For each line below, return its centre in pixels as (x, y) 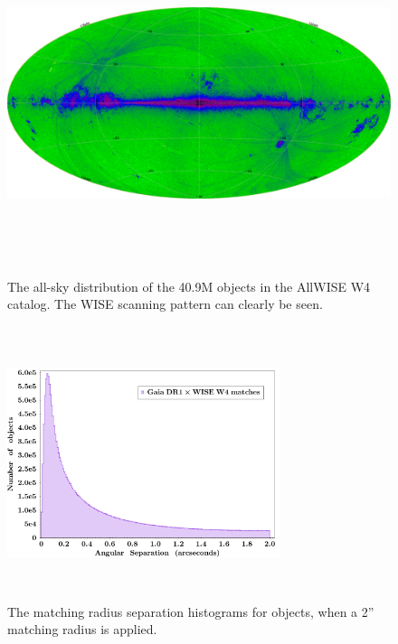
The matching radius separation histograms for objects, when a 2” (191, 611)
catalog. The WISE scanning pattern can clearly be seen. (165, 304)
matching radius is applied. (82, 629)
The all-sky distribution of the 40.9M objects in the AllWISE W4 (189, 286)
